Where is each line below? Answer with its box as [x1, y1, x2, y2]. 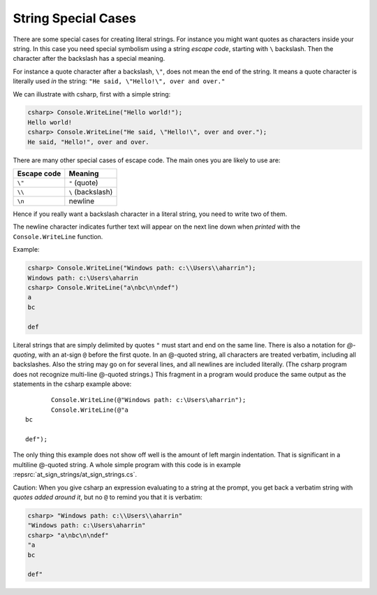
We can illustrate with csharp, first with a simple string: [13, 89, 171, 98]
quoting [13, 350, 36, 359]
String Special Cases [13, 10, 136, 26]
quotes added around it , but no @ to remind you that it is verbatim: [13, 493, 202, 501]
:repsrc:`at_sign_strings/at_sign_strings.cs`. [13, 471, 138, 479]
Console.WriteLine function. [13, 232, 103, 241]
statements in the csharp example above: [13, 380, 132, 388]
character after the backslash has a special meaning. [13, 55, 165, 63]
